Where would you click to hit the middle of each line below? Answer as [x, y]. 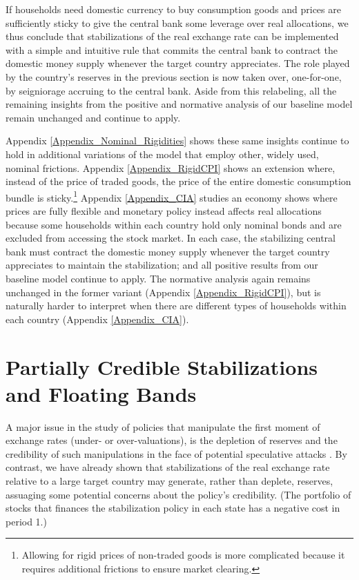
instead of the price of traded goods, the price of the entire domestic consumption [178, 181]
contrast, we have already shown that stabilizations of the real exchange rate [168, 467]
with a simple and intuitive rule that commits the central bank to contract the [172, 49]
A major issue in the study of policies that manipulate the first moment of [163, 426]
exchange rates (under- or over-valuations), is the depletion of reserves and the [172, 440]
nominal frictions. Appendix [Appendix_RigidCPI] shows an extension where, [171, 167]
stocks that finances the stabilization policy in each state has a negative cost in [173, 508]
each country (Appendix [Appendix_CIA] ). [97, 319]
